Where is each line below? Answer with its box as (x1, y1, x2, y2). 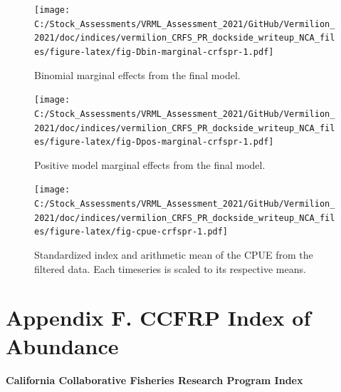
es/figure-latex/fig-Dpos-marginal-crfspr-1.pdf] (34, 137, 274, 148)
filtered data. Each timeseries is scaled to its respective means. (34, 261, 306, 276)
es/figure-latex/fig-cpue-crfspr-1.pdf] (34, 227, 229, 237)
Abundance (6, 331, 119, 360)
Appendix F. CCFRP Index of (6, 303, 311, 332)
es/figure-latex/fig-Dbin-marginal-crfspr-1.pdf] (34, 46, 274, 57)
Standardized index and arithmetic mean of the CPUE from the (34, 247, 313, 262)
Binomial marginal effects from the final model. (34, 67, 241, 82)
